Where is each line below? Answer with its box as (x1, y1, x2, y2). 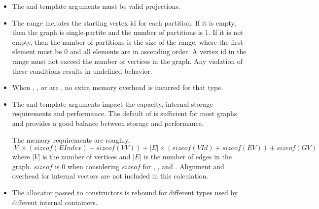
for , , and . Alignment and (142, 161, 224, 171)
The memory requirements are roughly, (12, 134, 130, 145)
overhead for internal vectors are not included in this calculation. (12, 171, 209, 181)
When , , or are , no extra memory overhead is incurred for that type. (12, 82, 223, 92)
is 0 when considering (55, 161, 120, 171)
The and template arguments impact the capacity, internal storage (12, 98, 213, 109)
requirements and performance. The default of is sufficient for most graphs (12, 108, 237, 119)
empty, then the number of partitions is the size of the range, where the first (12, 36, 243, 47)
